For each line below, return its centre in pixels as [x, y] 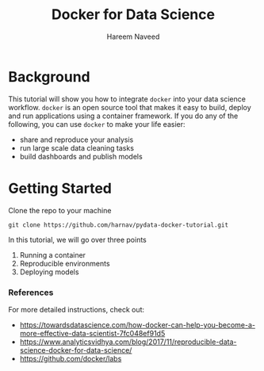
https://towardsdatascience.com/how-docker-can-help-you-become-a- [138, 325]
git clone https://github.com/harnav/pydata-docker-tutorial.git [118, 225]
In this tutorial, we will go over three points [77, 239]
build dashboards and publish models [81, 156]
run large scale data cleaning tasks [77, 147]
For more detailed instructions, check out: [77, 309]
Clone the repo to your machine [60, 210]
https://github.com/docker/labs [71, 358]
